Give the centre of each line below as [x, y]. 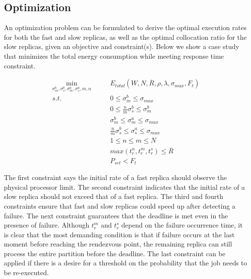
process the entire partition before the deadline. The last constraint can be [115, 253]
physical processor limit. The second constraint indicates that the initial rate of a [125, 187]
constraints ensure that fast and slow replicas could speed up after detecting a [120, 205]
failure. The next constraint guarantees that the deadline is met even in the [116, 215]
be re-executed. [26, 272]
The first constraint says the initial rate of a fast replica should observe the [115, 177]
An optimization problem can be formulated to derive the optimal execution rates [125, 27]
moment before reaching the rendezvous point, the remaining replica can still [118, 244]
